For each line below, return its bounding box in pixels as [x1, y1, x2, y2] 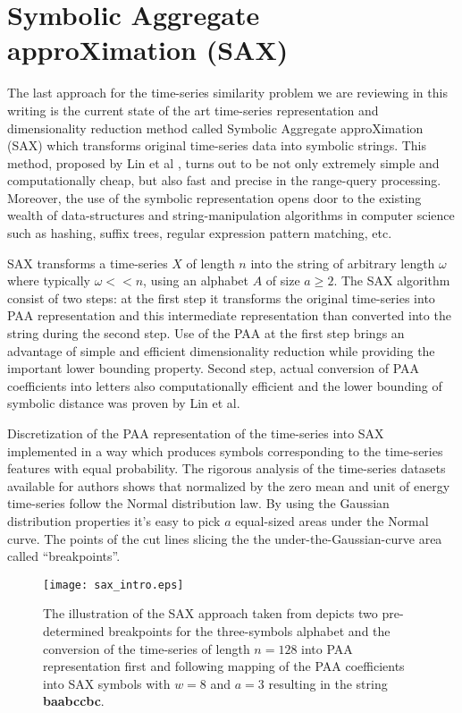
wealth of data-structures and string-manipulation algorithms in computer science [7, 206, 455, 225]
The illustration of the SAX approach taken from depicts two [43, 604, 378, 623]
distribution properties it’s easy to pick [7, 511, 221, 530]
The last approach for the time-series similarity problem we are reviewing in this [7, 83, 448, 102]
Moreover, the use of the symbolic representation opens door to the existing [7, 188, 422, 207]
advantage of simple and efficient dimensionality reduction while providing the [7, 341, 435, 360]
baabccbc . [43, 692, 105, 710]
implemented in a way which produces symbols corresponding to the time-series [7, 441, 443, 460]
